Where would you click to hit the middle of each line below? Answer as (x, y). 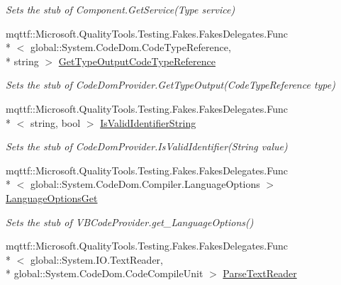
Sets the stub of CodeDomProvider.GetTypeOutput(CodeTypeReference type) (170, 85)
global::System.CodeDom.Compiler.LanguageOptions (145, 184)
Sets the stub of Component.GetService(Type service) (121, 9)
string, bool (55, 122)
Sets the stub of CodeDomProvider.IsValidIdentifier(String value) (147, 146)
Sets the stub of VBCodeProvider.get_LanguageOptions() (130, 222)
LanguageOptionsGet (52, 197)
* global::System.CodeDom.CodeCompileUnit (105, 273)
